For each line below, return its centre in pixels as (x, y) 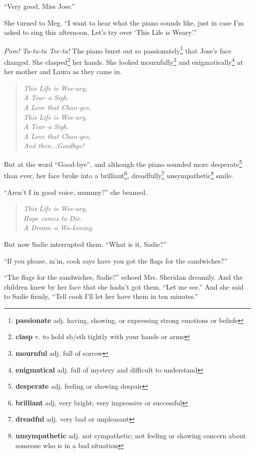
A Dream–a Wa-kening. (59, 227)
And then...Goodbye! (54, 146)
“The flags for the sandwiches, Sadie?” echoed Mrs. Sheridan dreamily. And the (123, 277)
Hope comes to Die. (53, 218)
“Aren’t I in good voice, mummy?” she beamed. (76, 192)
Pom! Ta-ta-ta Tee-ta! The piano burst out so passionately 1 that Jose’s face (118, 50)
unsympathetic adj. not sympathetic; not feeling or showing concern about (131, 436)
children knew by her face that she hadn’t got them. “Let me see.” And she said (124, 286)
